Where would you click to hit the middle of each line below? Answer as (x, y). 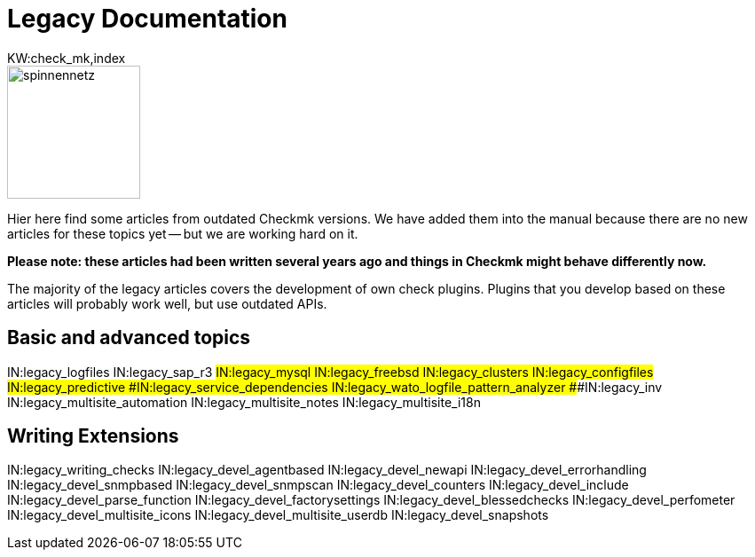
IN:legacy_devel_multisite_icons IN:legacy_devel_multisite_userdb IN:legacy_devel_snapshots (278, 515)
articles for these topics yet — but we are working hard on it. (183, 233)
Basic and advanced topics (129, 338)
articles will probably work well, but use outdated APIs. (167, 303)
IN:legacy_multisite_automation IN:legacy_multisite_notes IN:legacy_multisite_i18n (244, 402)
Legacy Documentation (147, 19)
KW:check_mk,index (67, 58)
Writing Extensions (93, 436)
